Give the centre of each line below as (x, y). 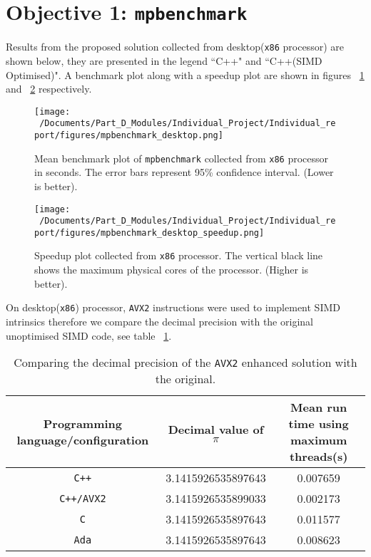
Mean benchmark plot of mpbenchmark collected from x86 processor (182, 158)
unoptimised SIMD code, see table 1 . (89, 335)
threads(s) (319, 457)
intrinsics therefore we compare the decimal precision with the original (159, 321)
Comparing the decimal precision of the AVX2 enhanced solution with (185, 363)
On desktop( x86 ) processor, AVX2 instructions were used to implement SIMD (173, 307)
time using (319, 424)
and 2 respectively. (49, 89)
